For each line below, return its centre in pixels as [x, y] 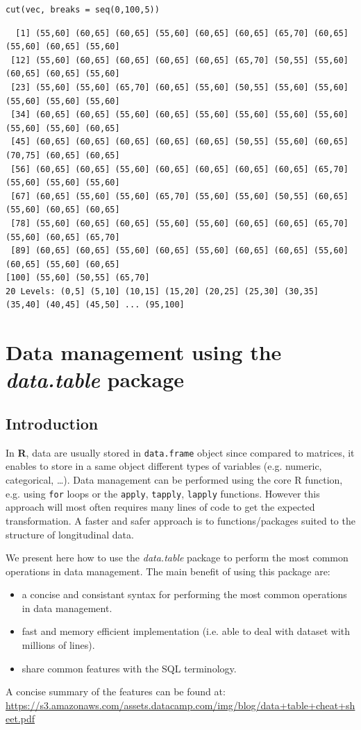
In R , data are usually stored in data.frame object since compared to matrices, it [180, 452]
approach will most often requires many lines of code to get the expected [160, 507]
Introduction [52, 424]
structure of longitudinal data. [70, 534]
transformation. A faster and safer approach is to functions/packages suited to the [180, 520]
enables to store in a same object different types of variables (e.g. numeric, [164, 466]
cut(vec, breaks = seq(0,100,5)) [83, 10]
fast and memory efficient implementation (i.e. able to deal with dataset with [186, 631]
